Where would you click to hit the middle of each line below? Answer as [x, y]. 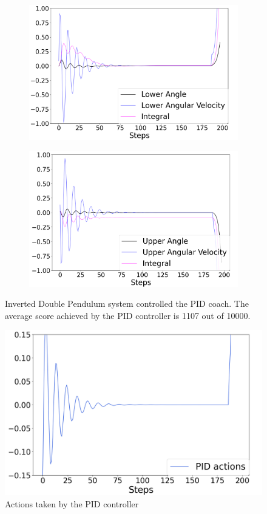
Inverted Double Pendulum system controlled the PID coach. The [127, 303]
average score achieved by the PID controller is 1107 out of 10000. [128, 315]
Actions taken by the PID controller [72, 503]
